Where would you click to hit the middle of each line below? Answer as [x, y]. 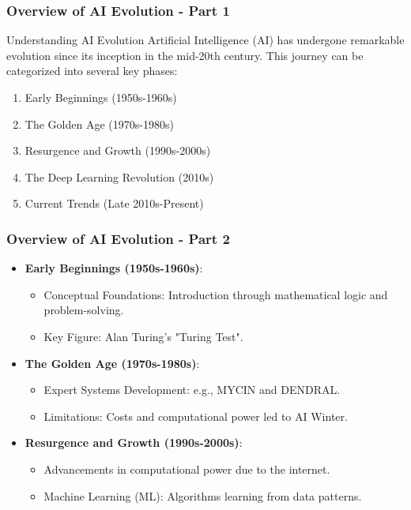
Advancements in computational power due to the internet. [187, 469]
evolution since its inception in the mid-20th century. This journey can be [185, 55]
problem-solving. [84, 310]
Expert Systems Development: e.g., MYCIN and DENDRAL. [192, 390]
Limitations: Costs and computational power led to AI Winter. [196, 416]
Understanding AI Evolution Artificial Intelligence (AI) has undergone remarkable [205, 40]
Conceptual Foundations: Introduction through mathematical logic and [216, 294]
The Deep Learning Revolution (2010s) [119, 176]
